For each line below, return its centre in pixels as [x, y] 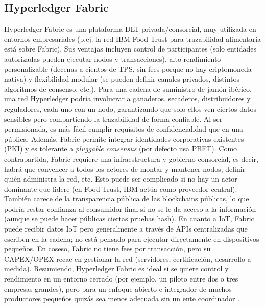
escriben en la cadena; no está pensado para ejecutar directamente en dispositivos [132, 238]
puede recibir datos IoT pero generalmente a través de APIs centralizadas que [126, 229]
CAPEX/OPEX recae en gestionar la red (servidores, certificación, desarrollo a [128, 258]
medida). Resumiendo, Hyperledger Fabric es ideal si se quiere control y [116, 268]
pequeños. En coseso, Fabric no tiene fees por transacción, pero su [107, 249]
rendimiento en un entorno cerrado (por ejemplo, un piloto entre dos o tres [121, 279]
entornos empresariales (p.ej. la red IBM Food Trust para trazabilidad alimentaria [133, 39]
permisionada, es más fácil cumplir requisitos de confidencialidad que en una [124, 129]
